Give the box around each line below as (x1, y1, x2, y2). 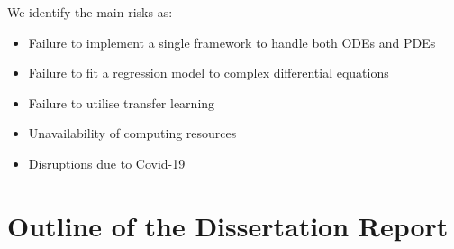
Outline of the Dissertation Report (7, 207, 449, 244)
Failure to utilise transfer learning (28, 93, 215, 112)
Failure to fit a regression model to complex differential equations (28, 63, 389, 82)
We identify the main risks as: (7, 3, 173, 21)
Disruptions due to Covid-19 (28, 153, 186, 172)
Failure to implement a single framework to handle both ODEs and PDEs (28, 32, 436, 51)
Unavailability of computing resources (28, 124, 237, 143)
